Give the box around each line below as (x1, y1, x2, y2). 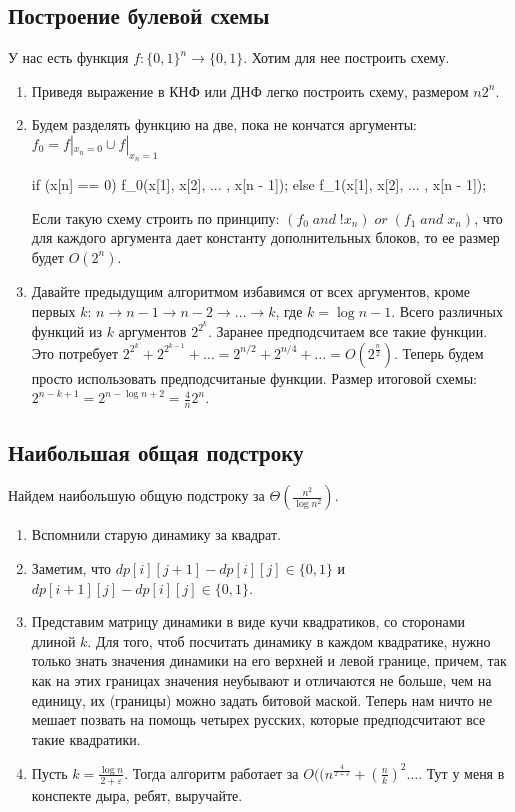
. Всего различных (391, 300, 503, 321)
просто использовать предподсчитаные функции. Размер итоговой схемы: (31, 367, 477, 388)
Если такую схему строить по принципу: (31, 207, 280, 228)
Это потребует (31, 342, 119, 363)
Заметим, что (31, 558, 112, 579)
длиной (31, 630, 76, 651)
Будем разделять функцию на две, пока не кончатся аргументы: (31, 114, 417, 135)
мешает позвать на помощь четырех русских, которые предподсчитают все (31, 709, 486, 730)
